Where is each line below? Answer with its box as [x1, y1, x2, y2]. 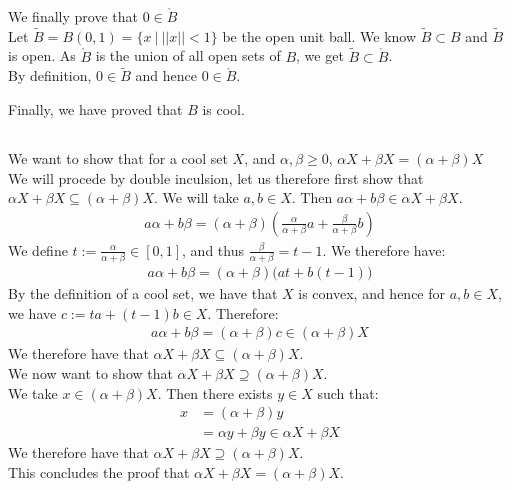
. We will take [153, 187, 239, 208]
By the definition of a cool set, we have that [8, 283, 278, 304]
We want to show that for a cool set [8, 148, 228, 169]
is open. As [8, 45, 76, 66]
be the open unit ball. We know [222, 25, 417, 46]
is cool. [202, 99, 245, 120]
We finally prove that [8, 6, 138, 26]
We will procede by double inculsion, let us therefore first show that [8, 167, 424, 188]
